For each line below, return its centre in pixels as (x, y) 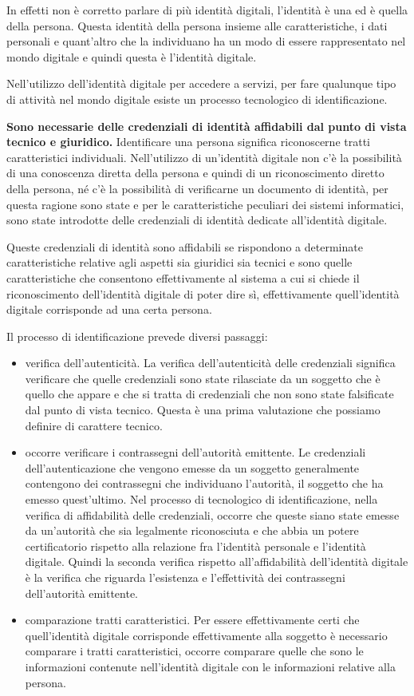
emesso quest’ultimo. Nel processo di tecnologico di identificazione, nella (201, 499)
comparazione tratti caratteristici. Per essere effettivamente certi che (192, 620)
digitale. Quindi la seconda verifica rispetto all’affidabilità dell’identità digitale (217, 562)
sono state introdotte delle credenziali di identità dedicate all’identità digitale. (197, 220)
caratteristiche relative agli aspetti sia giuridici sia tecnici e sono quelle (179, 262)
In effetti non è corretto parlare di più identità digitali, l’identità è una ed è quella (207, 10)
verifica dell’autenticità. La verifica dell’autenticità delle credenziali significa (210, 363)
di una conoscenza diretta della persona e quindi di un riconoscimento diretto (195, 173)
